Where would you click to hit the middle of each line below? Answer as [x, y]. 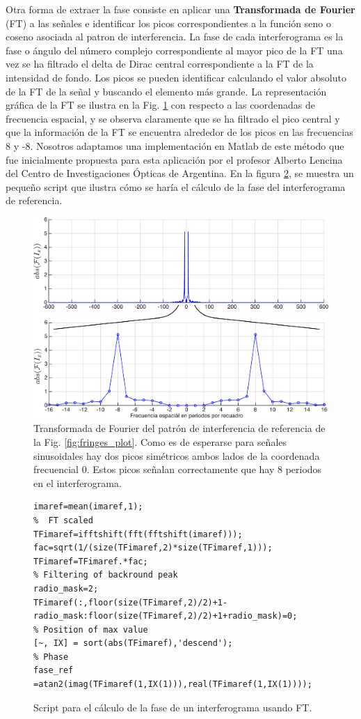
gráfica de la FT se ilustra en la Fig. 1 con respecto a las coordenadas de [160, 105]
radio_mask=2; [66, 588]
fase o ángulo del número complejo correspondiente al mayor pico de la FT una [174, 50]
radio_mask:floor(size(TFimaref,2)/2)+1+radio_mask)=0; [166, 616]
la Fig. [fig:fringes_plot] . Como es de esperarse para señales [160, 441]
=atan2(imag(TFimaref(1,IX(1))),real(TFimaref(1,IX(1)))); [173, 685]
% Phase [51, 657]
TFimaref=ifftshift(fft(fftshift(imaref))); [138, 534]
